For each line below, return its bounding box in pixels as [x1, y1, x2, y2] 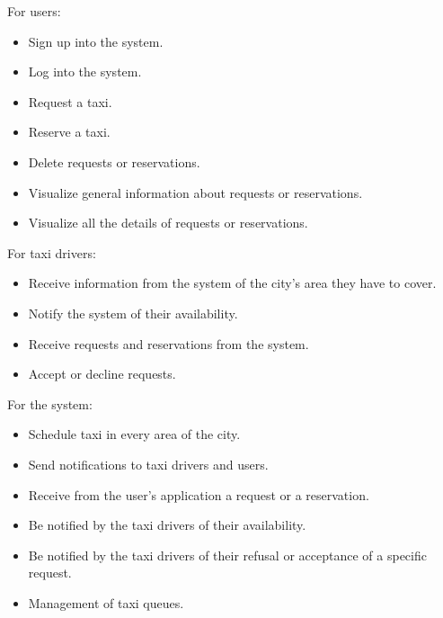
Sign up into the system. [28, 31, 164, 50]
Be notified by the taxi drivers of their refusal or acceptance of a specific [28, 545, 427, 564]
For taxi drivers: [7, 243, 96, 262]
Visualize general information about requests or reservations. [28, 183, 363, 202]
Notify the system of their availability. [28, 303, 238, 322]
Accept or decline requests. [28, 364, 176, 383]
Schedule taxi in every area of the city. [28, 425, 241, 443]
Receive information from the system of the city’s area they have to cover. [28, 273, 437, 292]
